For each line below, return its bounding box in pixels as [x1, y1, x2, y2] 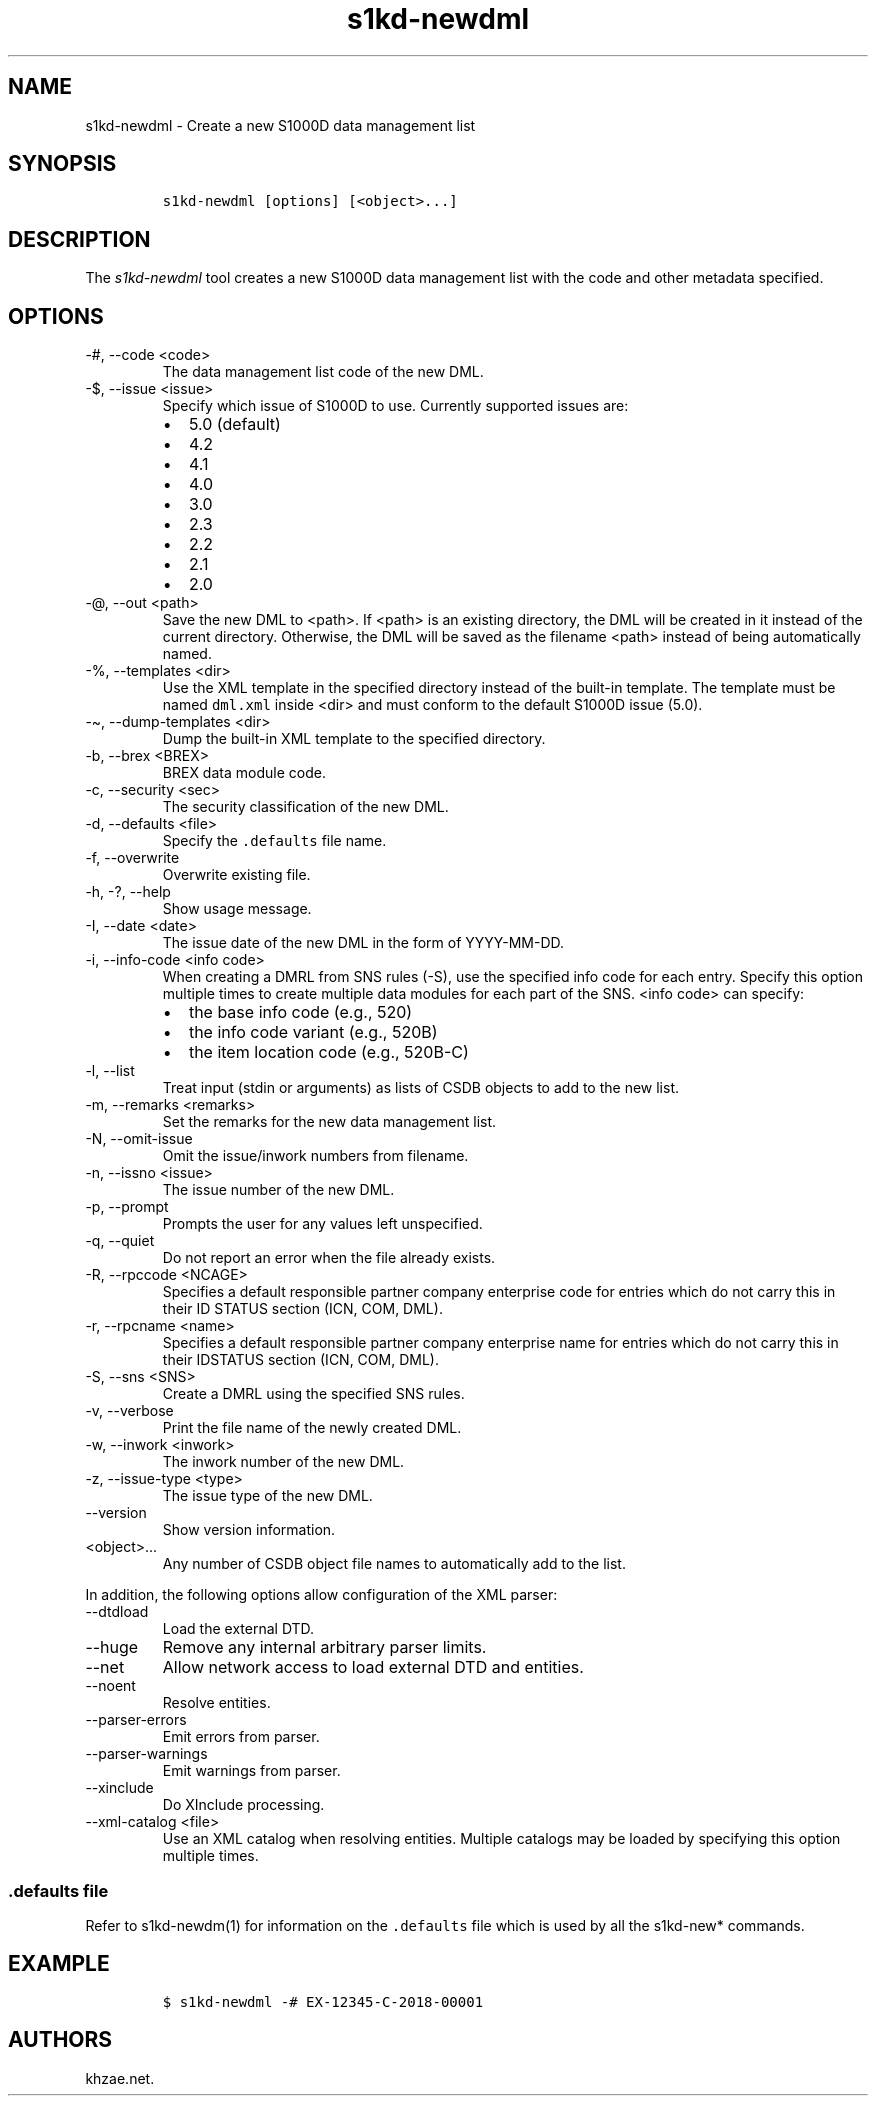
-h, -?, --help [85, 883, 171, 901]
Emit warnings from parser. [162, 1762, 341, 1780]
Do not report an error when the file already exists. [162, 1249, 496, 1267]
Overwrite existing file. [162, 866, 311, 884]
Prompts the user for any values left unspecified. [162, 1215, 483, 1233]
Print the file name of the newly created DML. [162, 1419, 462, 1437]
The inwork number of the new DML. [162, 1453, 405, 1471]
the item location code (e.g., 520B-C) [188, 1042, 469, 1063]
